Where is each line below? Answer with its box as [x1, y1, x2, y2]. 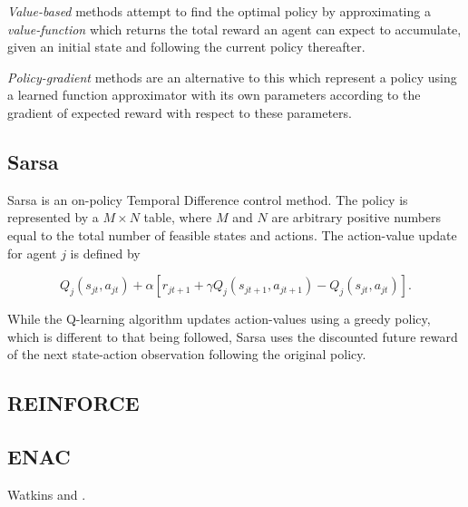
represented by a [7, 208, 99, 227]
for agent [7, 243, 57, 262]
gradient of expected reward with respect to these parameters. [7, 102, 352, 122]
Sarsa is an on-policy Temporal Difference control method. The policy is [7, 190, 408, 209]
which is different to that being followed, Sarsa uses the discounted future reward [7, 327, 458, 346]
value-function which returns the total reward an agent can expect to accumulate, [7, 19, 462, 38]
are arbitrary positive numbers [271, 208, 442, 227]
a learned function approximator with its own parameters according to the [7, 85, 421, 104]
